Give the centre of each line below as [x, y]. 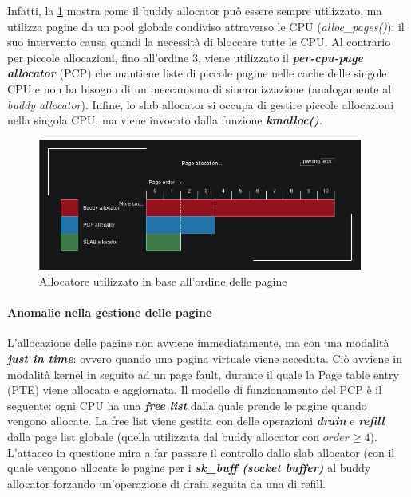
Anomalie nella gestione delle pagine [110, 312]
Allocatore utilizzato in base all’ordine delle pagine [163, 281]
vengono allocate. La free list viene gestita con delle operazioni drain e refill [196, 421]
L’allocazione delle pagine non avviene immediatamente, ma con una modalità [198, 343]
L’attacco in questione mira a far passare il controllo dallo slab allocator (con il [201, 452]
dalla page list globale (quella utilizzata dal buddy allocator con [163, 436]
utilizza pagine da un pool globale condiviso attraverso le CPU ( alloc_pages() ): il [206, 26]
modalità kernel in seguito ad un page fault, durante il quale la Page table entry [203, 374]
